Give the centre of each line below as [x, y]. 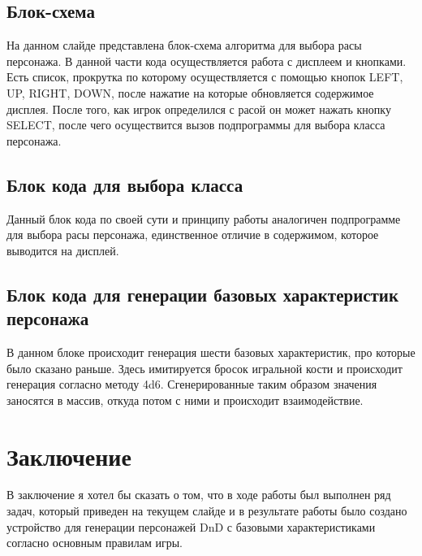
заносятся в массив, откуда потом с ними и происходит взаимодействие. [185, 400]
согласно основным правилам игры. [95, 543]
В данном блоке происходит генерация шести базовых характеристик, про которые [211, 352]
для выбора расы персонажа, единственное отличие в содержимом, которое [193, 235]
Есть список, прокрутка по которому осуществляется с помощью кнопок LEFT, [205, 77]
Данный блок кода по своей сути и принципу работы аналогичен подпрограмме [204, 218]
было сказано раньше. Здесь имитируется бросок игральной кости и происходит [205, 368]
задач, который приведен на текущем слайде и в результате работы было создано [207, 511]
